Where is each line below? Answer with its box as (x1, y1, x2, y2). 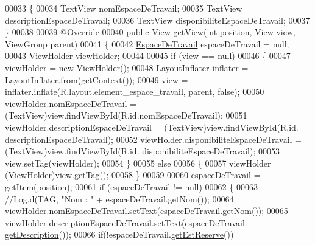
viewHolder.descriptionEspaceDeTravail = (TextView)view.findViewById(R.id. (5, 120, 299, 133)
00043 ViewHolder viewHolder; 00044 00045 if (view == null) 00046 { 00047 (5, 49, 291, 62)
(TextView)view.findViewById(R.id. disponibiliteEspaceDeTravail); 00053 (5, 145, 280, 157)
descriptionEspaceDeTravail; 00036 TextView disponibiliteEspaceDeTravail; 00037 (5, 13, 310, 26)
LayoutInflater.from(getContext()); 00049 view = (5, 73, 188, 86)
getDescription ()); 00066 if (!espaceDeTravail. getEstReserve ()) (5, 228, 234, 241)
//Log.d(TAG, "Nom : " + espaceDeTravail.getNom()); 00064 (5, 192, 234, 205)
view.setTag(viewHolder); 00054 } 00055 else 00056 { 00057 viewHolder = (5, 156, 281, 169)
